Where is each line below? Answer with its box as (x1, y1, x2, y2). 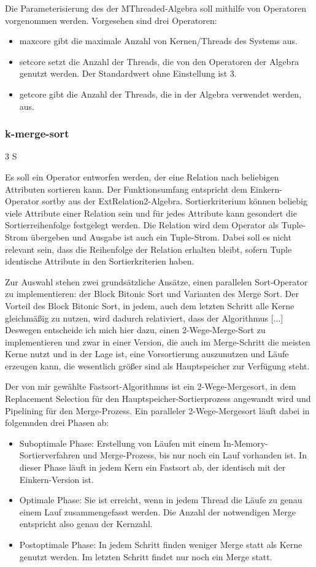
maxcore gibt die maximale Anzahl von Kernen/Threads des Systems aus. (19, 34, 298, 47)
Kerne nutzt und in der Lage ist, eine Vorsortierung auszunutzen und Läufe (5, 347, 289, 360)
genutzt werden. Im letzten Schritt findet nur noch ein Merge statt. (19, 550, 272, 563)
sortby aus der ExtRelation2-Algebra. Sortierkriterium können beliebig (42, 195, 307, 207)
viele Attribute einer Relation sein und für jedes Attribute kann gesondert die (5, 206, 297, 219)
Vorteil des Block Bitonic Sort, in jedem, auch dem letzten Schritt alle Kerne (5, 299, 295, 312)
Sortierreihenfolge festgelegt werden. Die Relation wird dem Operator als (5, 218, 279, 231)
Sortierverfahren (19, 449, 80, 461)
